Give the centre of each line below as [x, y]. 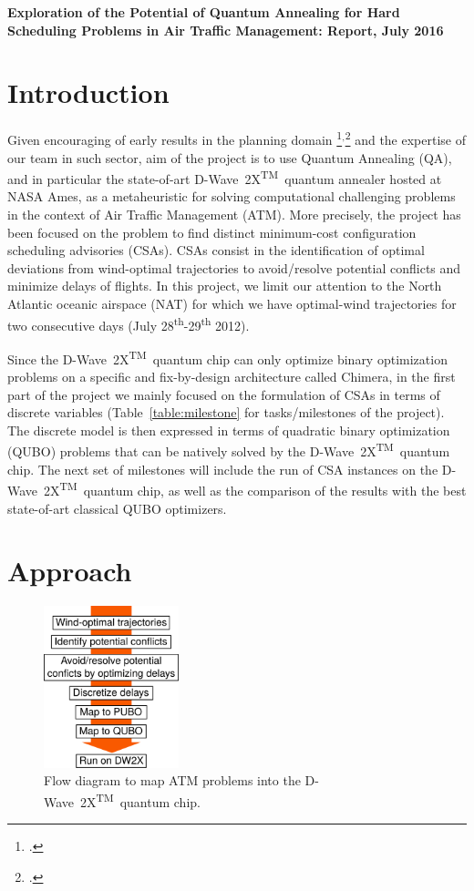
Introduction [88, 92]
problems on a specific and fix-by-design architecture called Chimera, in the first [232, 377]
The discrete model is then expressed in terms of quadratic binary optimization [229, 430]
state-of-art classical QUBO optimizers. [117, 508]
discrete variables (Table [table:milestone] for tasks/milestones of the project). [226, 412]
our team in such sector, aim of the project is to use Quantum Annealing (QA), [230, 157]
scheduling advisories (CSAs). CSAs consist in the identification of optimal [216, 250]
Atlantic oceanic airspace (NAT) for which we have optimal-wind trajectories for [232, 303]
